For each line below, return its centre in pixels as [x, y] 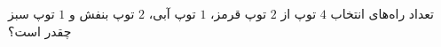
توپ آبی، [172, 13]
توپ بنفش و [102, 13]
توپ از [299, 13]
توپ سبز [31, 13]
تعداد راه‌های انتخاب [382, 13]
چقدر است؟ [40, 31]
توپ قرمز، [239, 13]
